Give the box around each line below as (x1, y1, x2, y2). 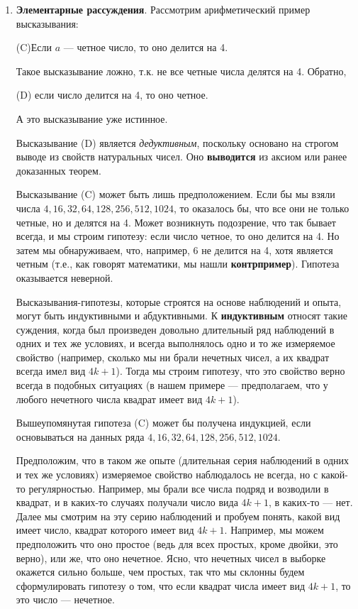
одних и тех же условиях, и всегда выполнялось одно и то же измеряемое (16, 336, 335, 351)
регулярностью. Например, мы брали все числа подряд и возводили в (28, 481, 329, 495)
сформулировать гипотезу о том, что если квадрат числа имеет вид (16, 578, 306, 593)
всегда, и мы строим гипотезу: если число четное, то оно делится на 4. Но (16, 229, 340, 243)
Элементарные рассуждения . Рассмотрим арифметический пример (16, 2, 311, 16)
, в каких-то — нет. (268, 495, 353, 510)
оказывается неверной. (16, 270, 113, 285)
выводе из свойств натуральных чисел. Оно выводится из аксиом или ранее (16, 149, 347, 164)
